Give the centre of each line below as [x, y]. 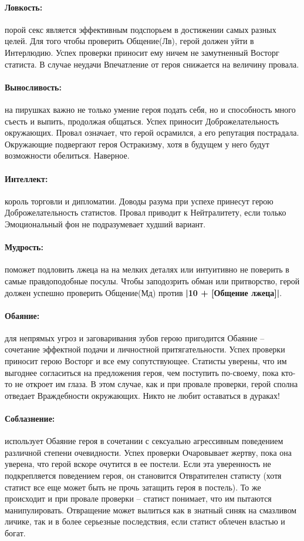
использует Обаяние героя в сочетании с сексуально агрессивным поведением [144, 441]
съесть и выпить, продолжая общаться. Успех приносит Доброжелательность [142, 121]
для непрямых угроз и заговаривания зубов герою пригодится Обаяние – [135, 337]
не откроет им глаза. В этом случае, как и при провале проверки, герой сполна [156, 384]
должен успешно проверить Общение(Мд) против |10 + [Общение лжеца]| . [143, 292]
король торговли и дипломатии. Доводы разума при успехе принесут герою [139, 201]
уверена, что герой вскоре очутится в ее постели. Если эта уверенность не [138, 464]
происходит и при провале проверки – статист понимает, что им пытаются [138, 498]
